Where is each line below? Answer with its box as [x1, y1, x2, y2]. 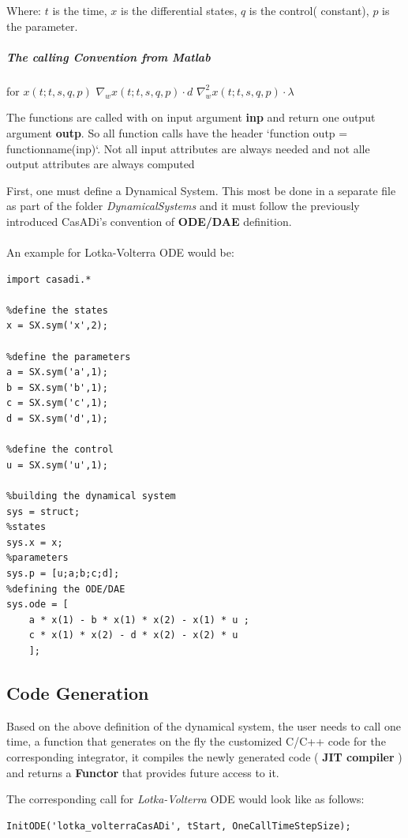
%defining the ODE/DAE [6, 583, 125, 595]
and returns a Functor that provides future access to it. [6, 764, 279, 780]
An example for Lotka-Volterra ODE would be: [6, 244, 234, 261]
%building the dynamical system [6, 490, 176, 502]
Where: [6, 2, 41, 18]
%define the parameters [6, 351, 131, 363]
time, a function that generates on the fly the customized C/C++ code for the [6, 733, 386, 750]
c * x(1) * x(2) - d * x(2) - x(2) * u [28, 629, 238, 641]
